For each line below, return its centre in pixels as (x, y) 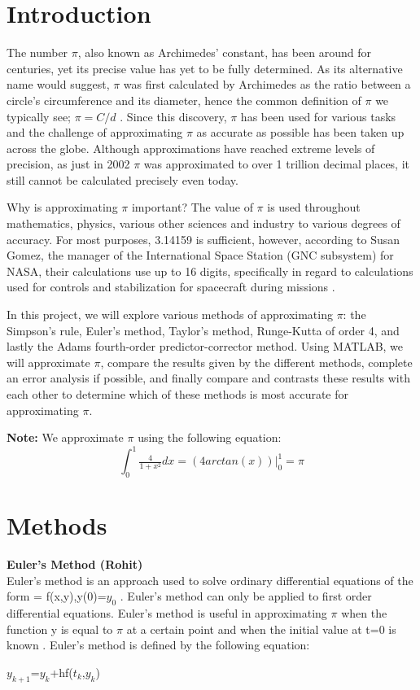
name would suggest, (58, 84)
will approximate (48, 362)
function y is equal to (60, 629)
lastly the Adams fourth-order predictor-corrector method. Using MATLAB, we (205, 346)
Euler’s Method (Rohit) (75, 564)
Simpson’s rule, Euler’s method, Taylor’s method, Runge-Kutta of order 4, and (203, 330)
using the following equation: (210, 437)
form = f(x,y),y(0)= (57, 596)
